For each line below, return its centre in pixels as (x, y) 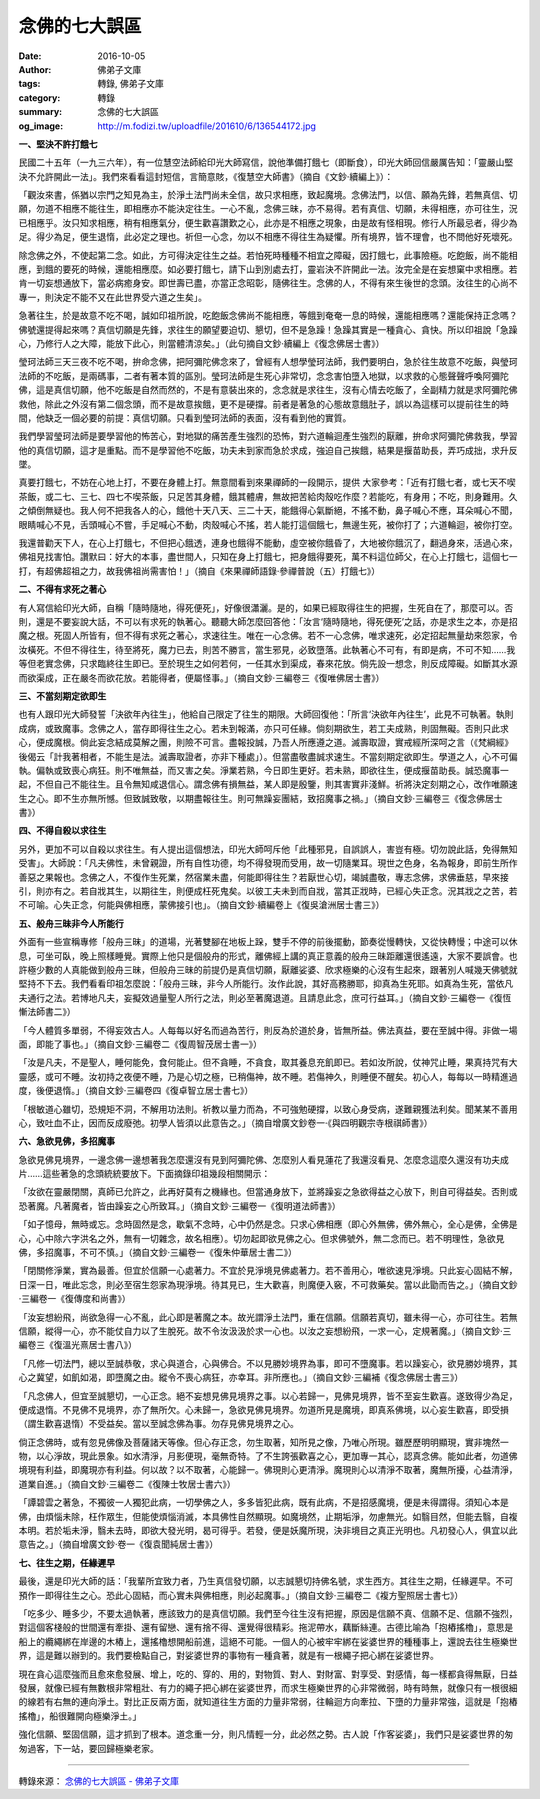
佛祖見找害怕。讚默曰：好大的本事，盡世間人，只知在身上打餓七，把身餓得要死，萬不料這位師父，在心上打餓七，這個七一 (268, 557)
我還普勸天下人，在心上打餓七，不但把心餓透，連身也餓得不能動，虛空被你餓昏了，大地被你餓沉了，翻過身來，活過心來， (268, 543)
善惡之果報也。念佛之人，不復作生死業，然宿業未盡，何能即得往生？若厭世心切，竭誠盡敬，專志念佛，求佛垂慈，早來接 (263, 877)
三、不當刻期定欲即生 (62, 696)
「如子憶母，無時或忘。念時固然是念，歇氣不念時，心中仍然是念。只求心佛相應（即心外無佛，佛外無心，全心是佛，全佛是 (268, 1224)
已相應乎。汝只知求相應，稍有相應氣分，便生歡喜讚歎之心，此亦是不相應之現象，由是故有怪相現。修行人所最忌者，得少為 (268, 222)
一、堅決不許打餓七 (58, 144)
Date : (30, 56)
